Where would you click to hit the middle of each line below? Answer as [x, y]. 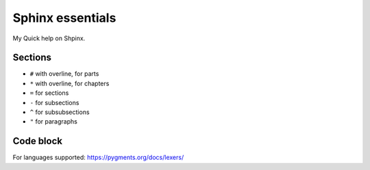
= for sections [49, 93]
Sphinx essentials [64, 18]
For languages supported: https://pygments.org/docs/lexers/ [98, 158]
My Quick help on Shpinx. [49, 38]
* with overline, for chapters [70, 83]
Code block [38, 141]
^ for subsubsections [60, 112]
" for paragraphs [54, 122]
